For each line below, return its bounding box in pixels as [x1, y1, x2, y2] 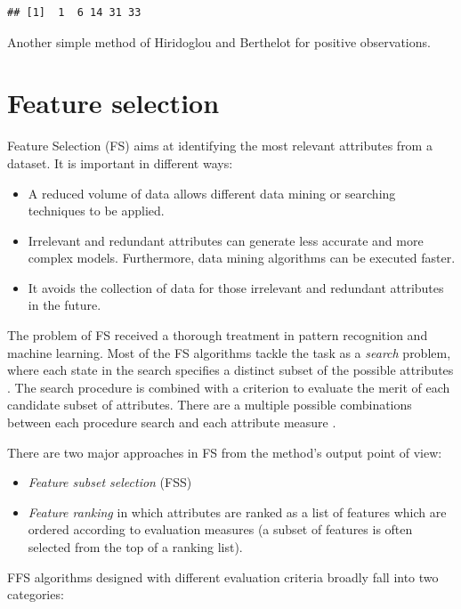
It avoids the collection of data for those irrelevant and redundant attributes [28, 278, 444, 296]
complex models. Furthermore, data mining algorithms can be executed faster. [28, 248, 456, 267]
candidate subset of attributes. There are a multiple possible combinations [7, 395, 412, 414]
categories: [7, 585, 64, 604]
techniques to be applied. [28, 201, 165, 220]
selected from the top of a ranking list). [28, 538, 243, 556]
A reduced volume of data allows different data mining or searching [28, 183, 396, 202]
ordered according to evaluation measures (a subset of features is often [28, 520, 413, 539]
